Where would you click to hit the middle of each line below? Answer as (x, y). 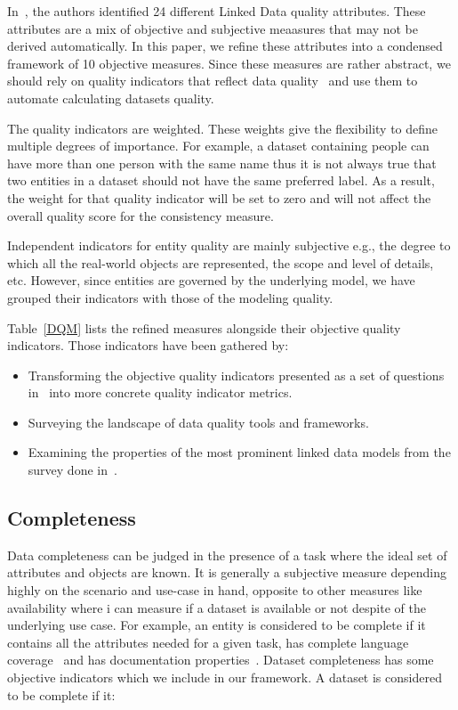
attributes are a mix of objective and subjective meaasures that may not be (213, 28)
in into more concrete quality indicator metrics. (160, 392)
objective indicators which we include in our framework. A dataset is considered (225, 677)
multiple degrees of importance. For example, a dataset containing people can (218, 146)
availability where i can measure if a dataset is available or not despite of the (217, 607)
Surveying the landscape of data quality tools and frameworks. (198, 422)
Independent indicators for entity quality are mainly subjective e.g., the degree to (229, 245)
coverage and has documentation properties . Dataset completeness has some (221, 660)
